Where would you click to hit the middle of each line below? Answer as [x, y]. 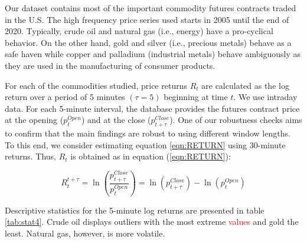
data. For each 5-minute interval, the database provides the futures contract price [152, 108]
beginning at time [196, 97]
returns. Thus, [30, 156]
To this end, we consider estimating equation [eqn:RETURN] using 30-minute [145, 144]
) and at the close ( [116, 120]
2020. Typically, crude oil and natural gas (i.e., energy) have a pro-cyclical [139, 31]
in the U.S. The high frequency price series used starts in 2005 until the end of [147, 19]
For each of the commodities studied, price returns [96, 85]
